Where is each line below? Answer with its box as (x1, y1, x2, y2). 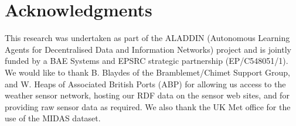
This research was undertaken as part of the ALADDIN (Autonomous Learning (5, 32, 290, 44)
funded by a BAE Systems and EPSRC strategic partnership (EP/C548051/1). (5, 55, 288, 67)
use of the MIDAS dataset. (5, 112, 101, 124)
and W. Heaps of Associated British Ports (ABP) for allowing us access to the (5, 77, 286, 90)
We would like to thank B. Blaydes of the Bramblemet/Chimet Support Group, (5, 66, 291, 78)
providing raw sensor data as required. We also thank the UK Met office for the (5, 100, 291, 113)
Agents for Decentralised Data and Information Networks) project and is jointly (5, 43, 291, 55)
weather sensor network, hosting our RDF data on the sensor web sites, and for (5, 89, 290, 101)
